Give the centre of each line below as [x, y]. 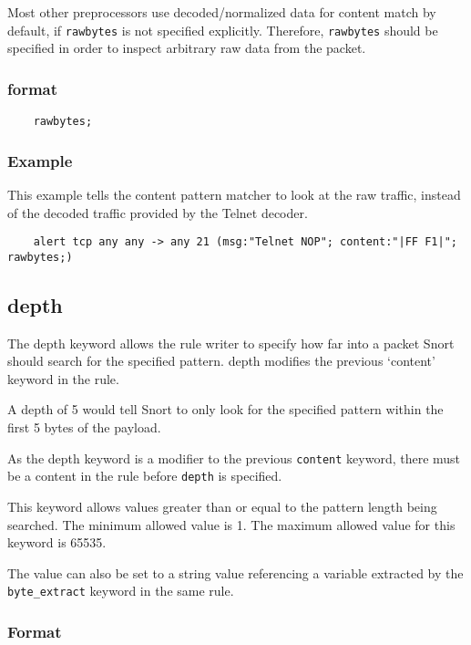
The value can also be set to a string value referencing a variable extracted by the [235, 572]
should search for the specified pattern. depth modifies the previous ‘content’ [221, 361]
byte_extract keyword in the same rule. [121, 591]
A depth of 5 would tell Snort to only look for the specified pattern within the [225, 409]
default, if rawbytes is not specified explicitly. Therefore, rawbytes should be [223, 30]
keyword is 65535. [57, 542]
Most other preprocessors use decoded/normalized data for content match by [222, 12]
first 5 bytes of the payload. [84, 427]
